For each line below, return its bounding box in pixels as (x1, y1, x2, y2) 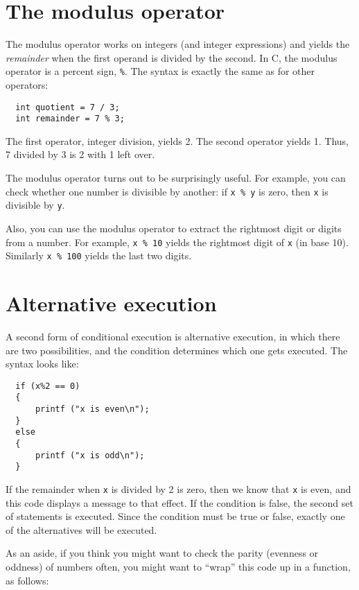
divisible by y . (6, 198, 65, 212)
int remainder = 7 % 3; (15, 114, 125, 124)
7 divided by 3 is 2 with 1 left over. (6, 147, 155, 162)
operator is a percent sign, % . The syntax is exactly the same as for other (6, 64, 315, 78)
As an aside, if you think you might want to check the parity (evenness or (6, 546, 319, 560)
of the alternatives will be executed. (6, 522, 157, 537)
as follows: (6, 573, 49, 587)
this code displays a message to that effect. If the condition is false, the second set (6, 495, 353, 510)
